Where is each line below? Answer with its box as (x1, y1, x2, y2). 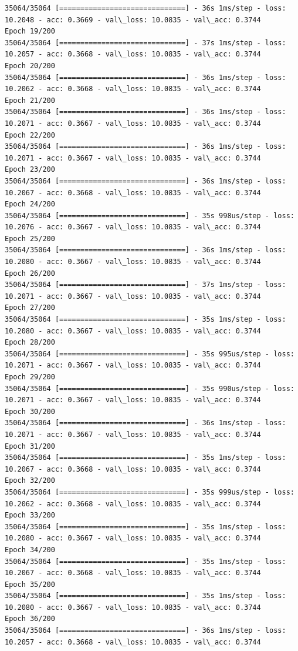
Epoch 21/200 (5, 96, 55, 105)
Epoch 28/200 (5, 338, 55, 347)
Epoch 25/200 (5, 234, 55, 243)
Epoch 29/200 (5, 373, 55, 381)
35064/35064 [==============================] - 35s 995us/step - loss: (5, 349, 294, 358)
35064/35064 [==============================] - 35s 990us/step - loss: (5, 384, 294, 393)
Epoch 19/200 (5, 27, 55, 36)
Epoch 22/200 (5, 131, 55, 139)
